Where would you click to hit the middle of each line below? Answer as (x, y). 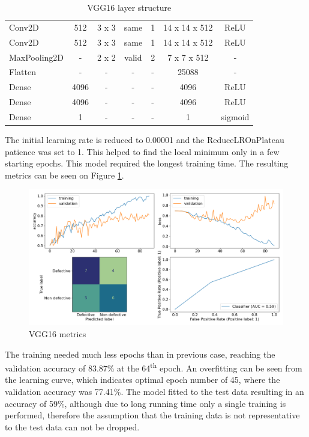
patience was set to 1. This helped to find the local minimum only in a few (142, 151)
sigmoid (235, 116)
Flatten (22, 72)
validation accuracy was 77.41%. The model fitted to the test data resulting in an (154, 392)
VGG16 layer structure (129, 7)
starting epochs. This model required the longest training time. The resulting (147, 163)
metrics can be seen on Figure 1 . (64, 175)
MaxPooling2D (37, 57)
